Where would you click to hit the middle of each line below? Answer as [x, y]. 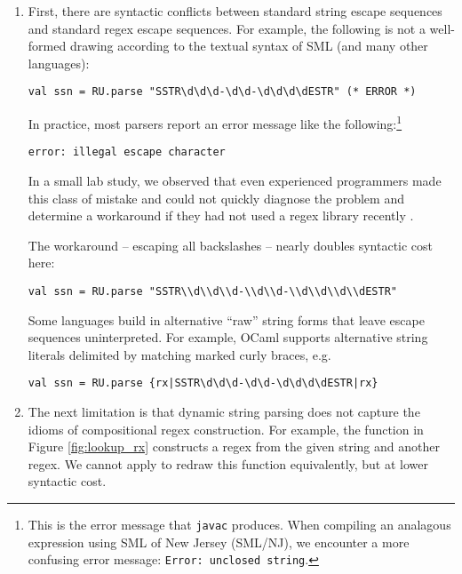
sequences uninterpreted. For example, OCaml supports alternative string [228, 337]
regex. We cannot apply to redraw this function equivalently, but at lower [228, 463]
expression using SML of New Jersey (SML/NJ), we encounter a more [219, 542]
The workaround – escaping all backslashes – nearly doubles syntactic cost [231, 245]
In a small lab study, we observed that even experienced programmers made [235, 180]
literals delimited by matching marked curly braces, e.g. [179, 354]
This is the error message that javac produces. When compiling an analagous [239, 524]
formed [47, 46]
